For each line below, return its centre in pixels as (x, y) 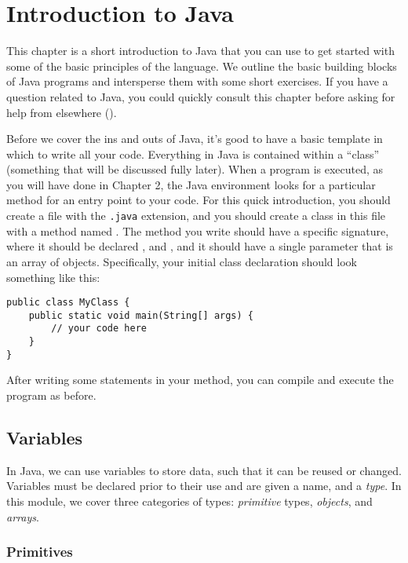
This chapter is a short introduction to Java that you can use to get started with (200, 51)
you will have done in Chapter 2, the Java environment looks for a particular (191, 184)
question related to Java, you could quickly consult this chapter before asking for (201, 96)
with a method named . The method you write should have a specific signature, (198, 230)
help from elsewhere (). (62, 112)
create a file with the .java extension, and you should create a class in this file (196, 216)
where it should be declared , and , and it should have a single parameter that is (200, 246)
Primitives (40, 552)
